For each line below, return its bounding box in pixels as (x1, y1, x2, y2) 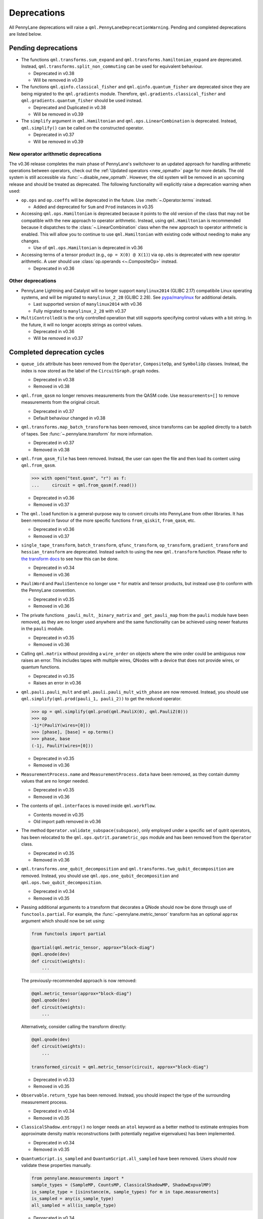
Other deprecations (9, 277, 56, 284)
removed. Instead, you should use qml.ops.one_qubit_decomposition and (21, 873, 179, 879)
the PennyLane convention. (21, 588, 76, 593)
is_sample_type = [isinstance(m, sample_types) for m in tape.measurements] (31, 1189, 219, 1195)
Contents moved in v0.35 (33, 812, 84, 818)
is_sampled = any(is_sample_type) (31, 1196, 114, 1201)
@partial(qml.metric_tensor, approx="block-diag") (31, 944, 155, 950)
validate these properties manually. (21, 1162, 92, 1168)
